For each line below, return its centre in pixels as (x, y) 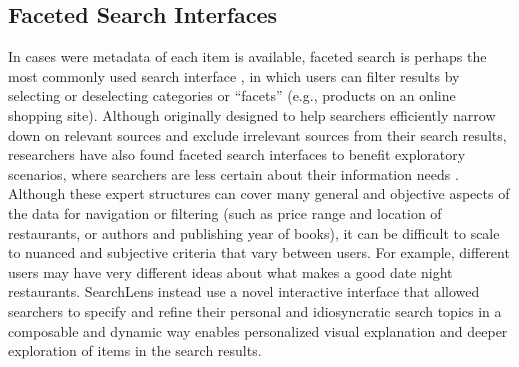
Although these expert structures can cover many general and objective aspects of (259, 193)
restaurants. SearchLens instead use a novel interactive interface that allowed (244, 291)
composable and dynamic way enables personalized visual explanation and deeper (258, 330)
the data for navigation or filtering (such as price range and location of (225, 212)
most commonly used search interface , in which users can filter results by (234, 75)
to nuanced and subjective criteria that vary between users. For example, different (259, 252)
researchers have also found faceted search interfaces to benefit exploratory (237, 154)
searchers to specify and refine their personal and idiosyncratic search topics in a (255, 310)
